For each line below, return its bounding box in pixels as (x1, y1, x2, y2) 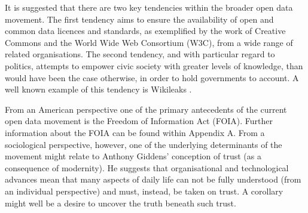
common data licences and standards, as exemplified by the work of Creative (5, 24, 286, 37)
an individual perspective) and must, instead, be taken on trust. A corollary (5, 184, 283, 197)
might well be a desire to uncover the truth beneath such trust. (5, 196, 236, 209)
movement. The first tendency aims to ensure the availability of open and (5, 13, 274, 25)
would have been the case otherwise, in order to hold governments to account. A (5, 71, 299, 84)
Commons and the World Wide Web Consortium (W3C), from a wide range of (5, 36, 293, 48)
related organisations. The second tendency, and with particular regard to (5, 48, 275, 60)
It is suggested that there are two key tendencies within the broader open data (5, 1, 293, 13)
